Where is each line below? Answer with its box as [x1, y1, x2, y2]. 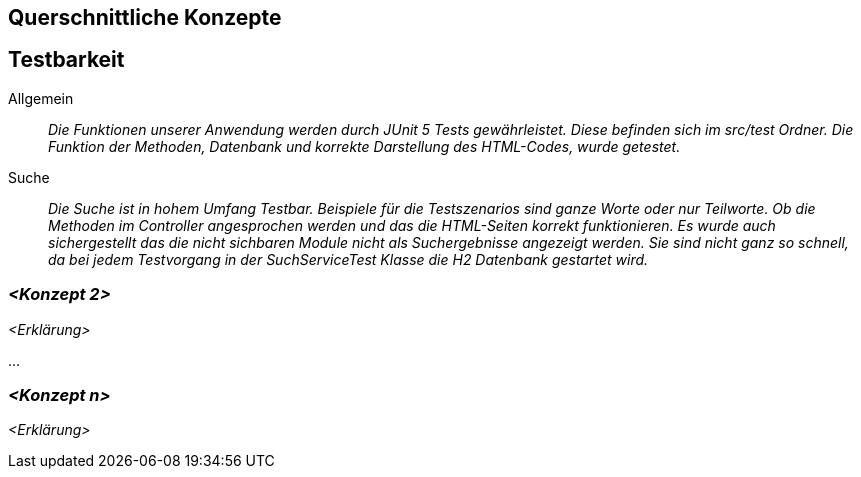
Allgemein [8, 89, 74, 107]
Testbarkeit [8, 47, 125, 73]
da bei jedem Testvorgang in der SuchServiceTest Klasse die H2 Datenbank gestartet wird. [48, 250, 649, 268]
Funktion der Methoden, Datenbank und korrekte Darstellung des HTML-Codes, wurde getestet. [48, 137, 681, 155]
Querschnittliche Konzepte [8, 5, 282, 30]
